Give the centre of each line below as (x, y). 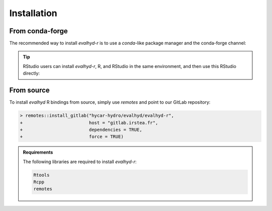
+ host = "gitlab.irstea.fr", (89, 123)
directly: (31, 74)
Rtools (42, 175)
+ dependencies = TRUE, (81, 129)
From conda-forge (39, 31)
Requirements (38, 152)
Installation (33, 13)
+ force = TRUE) (72, 137)
